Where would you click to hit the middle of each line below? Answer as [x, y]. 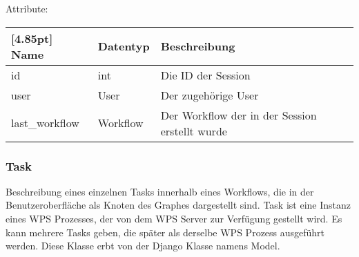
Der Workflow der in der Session [239, 115]
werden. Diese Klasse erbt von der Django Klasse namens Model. [143, 246]
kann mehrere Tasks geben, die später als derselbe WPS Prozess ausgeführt [165, 232]
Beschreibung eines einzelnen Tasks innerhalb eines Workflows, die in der [160, 191]
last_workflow [45, 123]
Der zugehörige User [210, 95]
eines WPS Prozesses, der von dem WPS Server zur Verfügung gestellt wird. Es [174, 218]
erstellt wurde [194, 131]
